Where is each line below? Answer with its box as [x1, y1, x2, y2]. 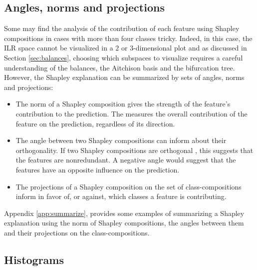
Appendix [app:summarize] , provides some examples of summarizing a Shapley [4, 207, 245, 218]
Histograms [4, 251, 64, 267]
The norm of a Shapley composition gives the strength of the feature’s [15, 98, 231, 109]
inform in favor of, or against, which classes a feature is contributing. [15, 191, 227, 201]
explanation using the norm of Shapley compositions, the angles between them [4, 217, 244, 228]
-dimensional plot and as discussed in [133, 42, 247, 53]
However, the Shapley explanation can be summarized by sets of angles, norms [4, 72, 245, 82]
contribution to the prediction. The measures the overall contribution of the [15, 108, 248, 118]
